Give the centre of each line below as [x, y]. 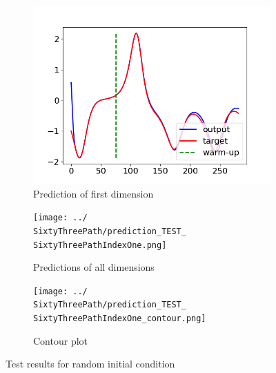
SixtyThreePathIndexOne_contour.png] [120, 319]
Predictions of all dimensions [94, 267]
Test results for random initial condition [90, 364]
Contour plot [61, 340]
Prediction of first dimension [93, 193]
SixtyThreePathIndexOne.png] [100, 245]
